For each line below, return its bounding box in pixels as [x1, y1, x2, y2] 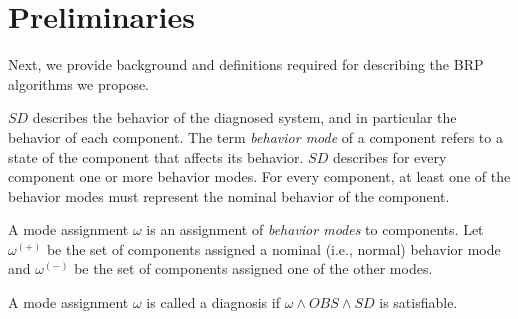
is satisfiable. [379, 292, 458, 313]
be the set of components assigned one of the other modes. [74, 258, 433, 279]
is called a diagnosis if [146, 292, 280, 313]
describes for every [332, 146, 447, 167]
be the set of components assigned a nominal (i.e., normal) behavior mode [46, 238, 501, 259]
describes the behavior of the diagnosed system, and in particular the [32, 107, 457, 128]
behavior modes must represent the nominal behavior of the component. [8, 185, 450, 206]
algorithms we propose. [8, 73, 150, 94]
